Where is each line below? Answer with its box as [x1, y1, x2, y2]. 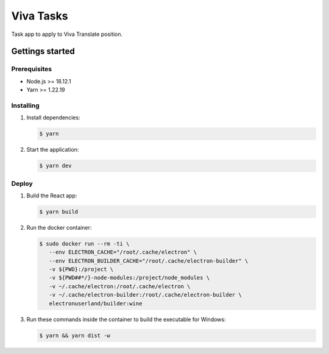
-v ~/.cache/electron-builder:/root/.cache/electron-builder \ [49, 291, 242, 299]
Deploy [11, 179, 33, 188]
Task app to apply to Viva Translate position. [11, 30, 123, 38]
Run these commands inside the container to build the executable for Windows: [26, 316, 226, 323]
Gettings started [11, 46, 76, 57]
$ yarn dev [39, 162, 72, 169]
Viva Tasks [11, 9, 68, 23]
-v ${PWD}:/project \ [49, 266, 114, 273]
